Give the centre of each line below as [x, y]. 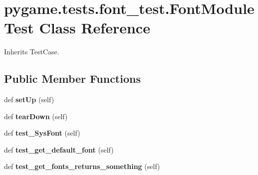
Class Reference [95, 28]
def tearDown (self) [36, 116]
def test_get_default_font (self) [59, 149]
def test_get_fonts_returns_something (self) [82, 166]
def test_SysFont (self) [42, 133]
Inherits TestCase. [32, 52]
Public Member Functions [72, 79]
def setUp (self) [29, 99]
